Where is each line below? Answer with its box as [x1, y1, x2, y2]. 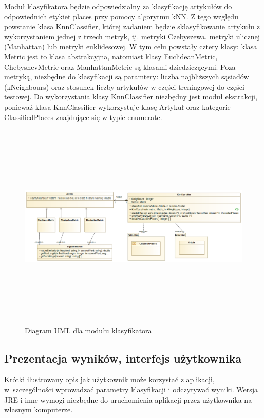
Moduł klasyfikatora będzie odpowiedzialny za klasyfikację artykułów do [4, 1, 232, 11]
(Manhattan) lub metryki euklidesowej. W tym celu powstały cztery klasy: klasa [4, 41, 257, 52]
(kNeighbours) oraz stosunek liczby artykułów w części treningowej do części [4, 81, 244, 92]
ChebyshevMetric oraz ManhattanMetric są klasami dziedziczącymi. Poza [4, 61, 236, 72]
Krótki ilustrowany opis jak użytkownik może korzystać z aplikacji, [4, 374, 215, 385]
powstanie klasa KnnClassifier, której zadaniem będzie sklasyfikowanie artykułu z [4, 21, 260, 32]
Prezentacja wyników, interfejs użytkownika [4, 350, 242, 366]
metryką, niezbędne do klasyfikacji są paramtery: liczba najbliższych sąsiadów [4, 71, 249, 82]
